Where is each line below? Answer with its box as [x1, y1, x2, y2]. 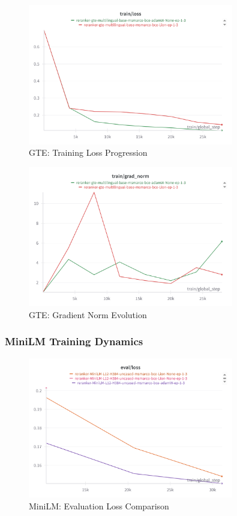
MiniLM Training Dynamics [5, 334, 143, 349]
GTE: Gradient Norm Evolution [29, 308, 147, 321]
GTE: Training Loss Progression [29, 146, 148, 159]
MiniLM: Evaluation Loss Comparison [29, 499, 169, 512]
